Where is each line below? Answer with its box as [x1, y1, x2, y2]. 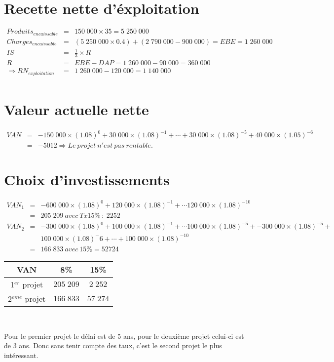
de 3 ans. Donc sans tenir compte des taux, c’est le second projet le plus [4, 340, 222, 351]
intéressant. [4, 350, 38, 360]
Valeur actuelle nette [4, 99, 149, 119]
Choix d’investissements [4, 169, 170, 190]
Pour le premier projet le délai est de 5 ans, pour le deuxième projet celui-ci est [4, 330, 244, 341]
